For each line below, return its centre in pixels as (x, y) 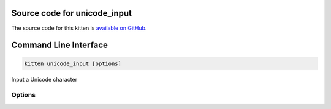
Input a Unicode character (44, 79)
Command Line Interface (60, 45)
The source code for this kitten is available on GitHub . (79, 28)
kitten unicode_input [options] (73, 63)
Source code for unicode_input (71, 13)
